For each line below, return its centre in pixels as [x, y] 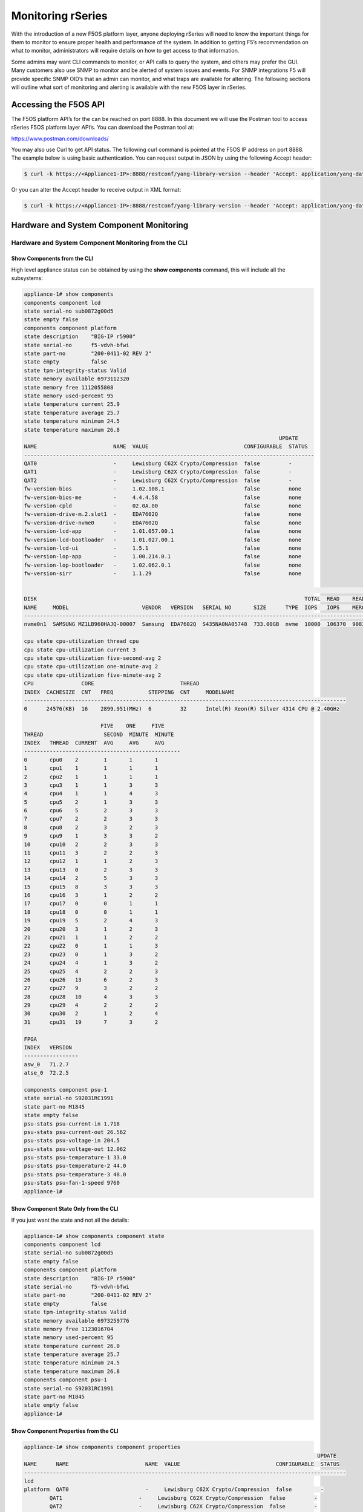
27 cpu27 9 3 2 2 [91, 988]
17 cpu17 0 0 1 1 [91, 904]
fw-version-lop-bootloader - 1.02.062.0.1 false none [163, 565]
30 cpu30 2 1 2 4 [91, 1014]
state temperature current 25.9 [72, 404]
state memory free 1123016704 [69, 1329]
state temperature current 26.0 [72, 1346]
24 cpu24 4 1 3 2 [91, 963]
